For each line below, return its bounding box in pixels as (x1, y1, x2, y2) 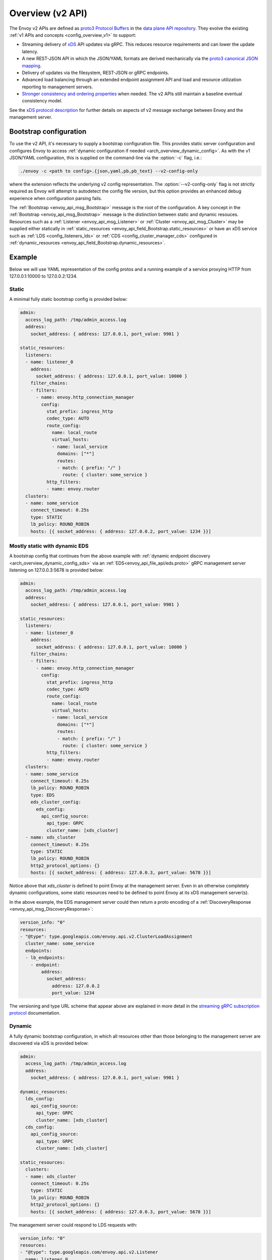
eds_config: (36, 806, 65, 812)
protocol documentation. (9, 1010, 60, 1016)
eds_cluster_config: (30, 799, 82, 805)
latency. (22, 48, 39, 54)
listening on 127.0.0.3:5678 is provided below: (9, 567, 104, 573)
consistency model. (22, 98, 63, 104)
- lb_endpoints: (25, 955, 65, 961)
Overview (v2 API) (9, 8, 88, 19)
